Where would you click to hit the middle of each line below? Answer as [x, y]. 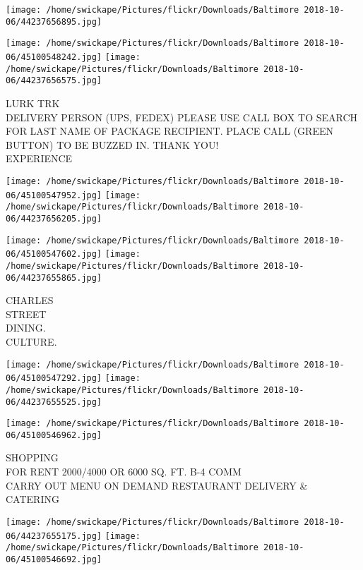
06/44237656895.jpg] [54, 22]
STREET [26, 314]
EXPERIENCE [39, 158]
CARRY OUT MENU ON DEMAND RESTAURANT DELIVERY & [157, 485]
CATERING [32, 499]
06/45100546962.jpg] [54, 435]
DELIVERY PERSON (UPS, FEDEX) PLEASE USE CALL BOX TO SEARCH [182, 117]
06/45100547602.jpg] [54, 254]
